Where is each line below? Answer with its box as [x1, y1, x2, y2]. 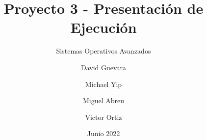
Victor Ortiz [85, 112, 122, 122]
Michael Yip [85, 79, 122, 89]
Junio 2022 [87, 128, 120, 139]
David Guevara [80, 62, 127, 72]
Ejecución [70, 17, 137, 37]
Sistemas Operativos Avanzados [56, 46, 151, 56]
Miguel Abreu [82, 95, 125, 106]
